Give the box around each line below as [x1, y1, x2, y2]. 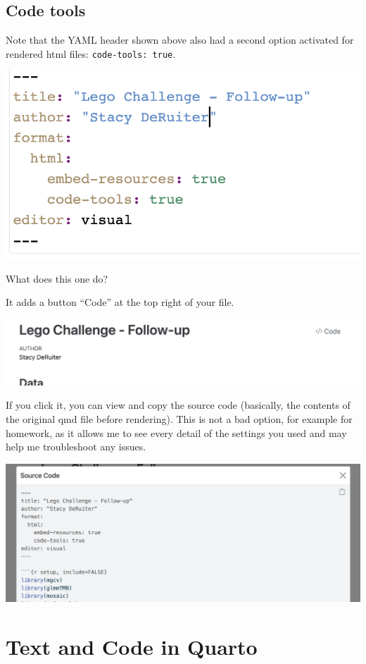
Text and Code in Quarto [6, 632, 258, 660]
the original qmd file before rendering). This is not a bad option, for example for [6, 411, 353, 426]
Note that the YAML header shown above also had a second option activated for [6, 32, 354, 47]
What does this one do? [6, 271, 108, 285]
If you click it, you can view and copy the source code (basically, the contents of [6, 398, 351, 412]
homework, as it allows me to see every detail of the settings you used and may [6, 425, 347, 440]
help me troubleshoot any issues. [6, 439, 146, 454]
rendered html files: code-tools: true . [6, 46, 176, 61]
